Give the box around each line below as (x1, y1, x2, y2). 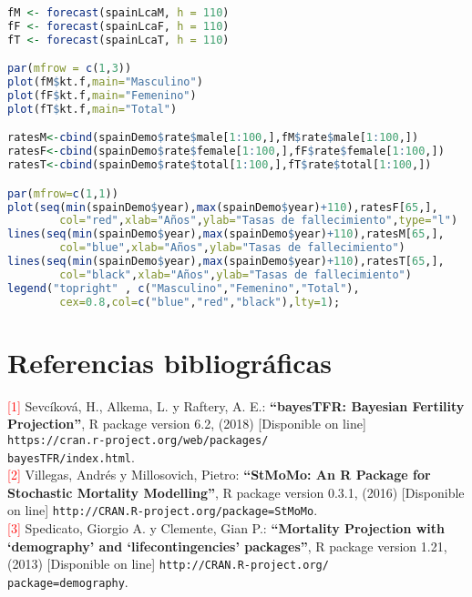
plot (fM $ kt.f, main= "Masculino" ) (7, 76, 203, 89)
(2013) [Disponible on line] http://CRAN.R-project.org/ (7, 554, 329, 573)
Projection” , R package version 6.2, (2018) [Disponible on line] (7, 414, 366, 433)
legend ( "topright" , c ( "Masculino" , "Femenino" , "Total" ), (7, 281, 360, 295)
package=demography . (7, 572, 128, 591)
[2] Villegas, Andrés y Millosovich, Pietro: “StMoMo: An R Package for (7, 465, 431, 484)
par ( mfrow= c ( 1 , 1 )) (7, 187, 118, 200)
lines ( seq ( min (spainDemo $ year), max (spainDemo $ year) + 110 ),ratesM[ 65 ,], (7, 228, 445, 241)
